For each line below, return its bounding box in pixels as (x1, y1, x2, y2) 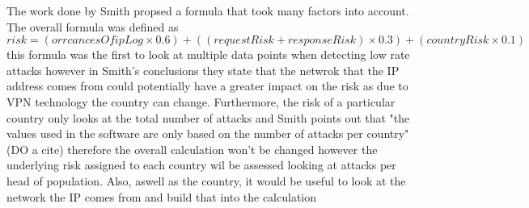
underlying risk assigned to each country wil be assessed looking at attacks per (6, 156, 396, 173)
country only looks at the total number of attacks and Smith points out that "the (6, 109, 410, 126)
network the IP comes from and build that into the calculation (6, 188, 317, 205)
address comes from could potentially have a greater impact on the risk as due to (6, 77, 408, 94)
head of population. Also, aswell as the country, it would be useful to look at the (6, 172, 406, 189)
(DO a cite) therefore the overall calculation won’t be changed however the (6, 140, 378, 157)
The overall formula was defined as (6, 18, 179, 35)
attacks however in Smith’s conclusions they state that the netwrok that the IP (6, 61, 400, 78)
